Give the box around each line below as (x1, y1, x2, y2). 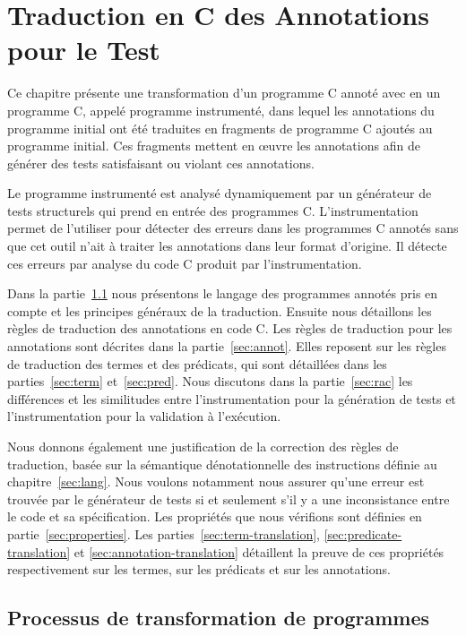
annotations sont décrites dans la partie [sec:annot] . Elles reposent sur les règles (7, 337, 446, 356)
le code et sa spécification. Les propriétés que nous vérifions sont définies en (7, 507, 422, 526)
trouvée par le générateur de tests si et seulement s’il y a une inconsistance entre (7, 489, 450, 508)
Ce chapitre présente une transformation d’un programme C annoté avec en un (7, 83, 441, 102)
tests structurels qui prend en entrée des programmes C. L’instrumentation (7, 201, 419, 219)
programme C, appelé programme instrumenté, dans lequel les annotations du (7, 100, 435, 119)
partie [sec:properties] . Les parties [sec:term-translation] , (7, 524, 320, 543)
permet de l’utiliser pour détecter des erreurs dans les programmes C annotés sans (7, 219, 459, 237)
